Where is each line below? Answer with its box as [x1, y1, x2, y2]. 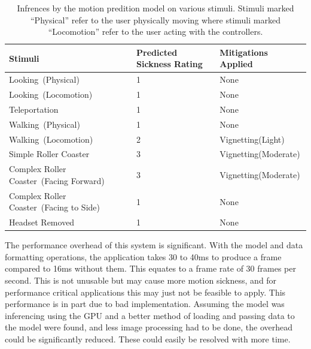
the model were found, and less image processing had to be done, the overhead [5, 321, 293, 333]
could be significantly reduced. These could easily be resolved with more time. [5, 333, 291, 345]
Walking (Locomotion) [9, 133, 93, 145]
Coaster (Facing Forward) [9, 174, 105, 186]
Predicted [136, 46, 178, 58]
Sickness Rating [136, 58, 203, 70]
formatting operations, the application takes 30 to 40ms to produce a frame [5, 250, 282, 263]
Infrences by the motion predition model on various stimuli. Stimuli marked [17, 2, 294, 14]
